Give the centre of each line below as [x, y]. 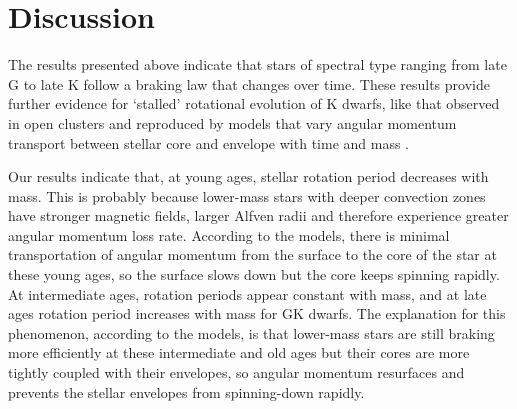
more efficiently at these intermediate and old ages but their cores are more [239, 352]
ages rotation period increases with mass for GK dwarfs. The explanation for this [257, 313]
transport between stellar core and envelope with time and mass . [209, 142]
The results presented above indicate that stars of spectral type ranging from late [257, 64]
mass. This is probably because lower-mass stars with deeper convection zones [247, 195]
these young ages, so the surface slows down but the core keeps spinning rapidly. [254, 274]
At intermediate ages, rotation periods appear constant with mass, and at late [247, 293]
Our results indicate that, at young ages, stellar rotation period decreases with [248, 176]
